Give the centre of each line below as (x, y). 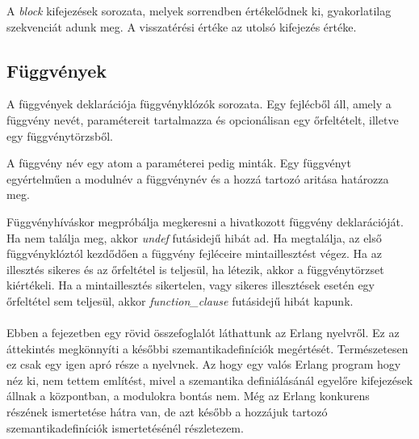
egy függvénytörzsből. (60, 135)
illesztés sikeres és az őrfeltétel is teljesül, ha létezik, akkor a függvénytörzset (195, 269)
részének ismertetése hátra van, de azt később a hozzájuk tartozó (167, 412)
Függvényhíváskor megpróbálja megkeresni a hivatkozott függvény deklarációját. (205, 221)
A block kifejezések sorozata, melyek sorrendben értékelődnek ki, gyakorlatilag (199, 11)
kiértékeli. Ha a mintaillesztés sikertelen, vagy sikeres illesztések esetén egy (191, 285)
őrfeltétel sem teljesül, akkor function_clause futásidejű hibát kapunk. (180, 300)
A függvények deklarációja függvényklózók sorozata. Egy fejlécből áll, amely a (199, 104)
